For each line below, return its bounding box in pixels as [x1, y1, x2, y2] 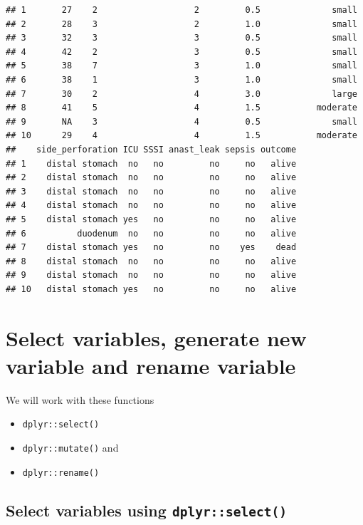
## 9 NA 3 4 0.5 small [6, 116, 357, 127]
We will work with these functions [6, 392, 154, 407]
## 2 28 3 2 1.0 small [6, 19, 357, 29]
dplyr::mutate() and [22, 440, 119, 455]
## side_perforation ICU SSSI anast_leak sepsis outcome [6, 144, 297, 155]
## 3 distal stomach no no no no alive [6, 186, 297, 197]
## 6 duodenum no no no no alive [6, 228, 297, 239]
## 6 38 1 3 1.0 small [6, 74, 357, 85]
